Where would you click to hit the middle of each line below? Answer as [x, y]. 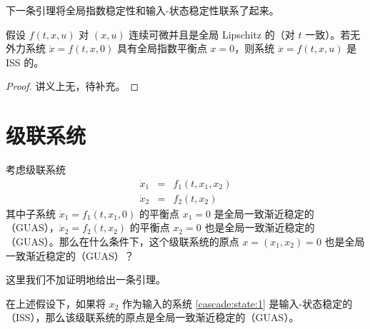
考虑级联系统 [36, 169]
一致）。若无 [333, 34]
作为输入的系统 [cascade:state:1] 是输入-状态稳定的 [237, 303]
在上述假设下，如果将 [56, 303]
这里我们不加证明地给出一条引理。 [86, 279]
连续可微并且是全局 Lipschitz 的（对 [212, 34]
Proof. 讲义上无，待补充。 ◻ [72, 86]
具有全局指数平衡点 [162, 48]
